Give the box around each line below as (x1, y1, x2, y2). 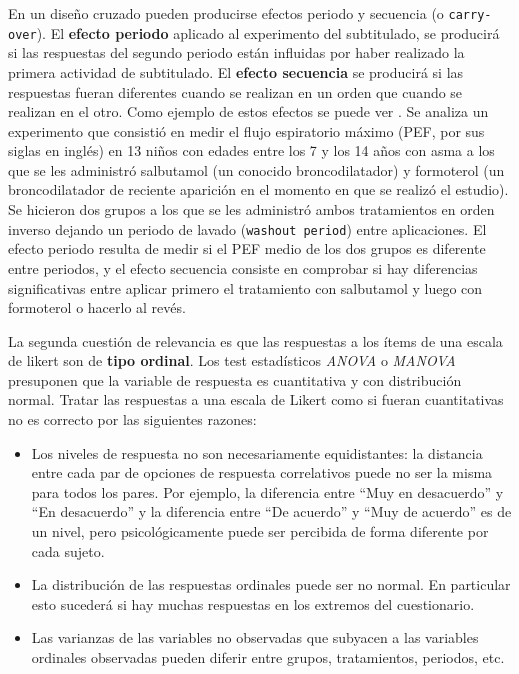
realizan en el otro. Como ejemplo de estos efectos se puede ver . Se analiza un (8, 101, 489, 122)
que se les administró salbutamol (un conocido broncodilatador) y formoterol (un (8, 159, 505, 180)
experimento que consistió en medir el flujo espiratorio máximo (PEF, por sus (8, 120, 485, 141)
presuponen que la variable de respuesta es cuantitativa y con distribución (8, 369, 462, 390)
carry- (448, 8, 492, 22)
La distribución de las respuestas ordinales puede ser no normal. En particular (31, 574, 511, 595)
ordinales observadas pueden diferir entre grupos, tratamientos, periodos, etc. (31, 647, 505, 667)
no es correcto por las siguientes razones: (8, 409, 257, 430)
